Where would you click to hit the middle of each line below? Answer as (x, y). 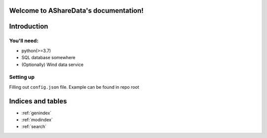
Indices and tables (38, 101)
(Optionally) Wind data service (52, 65)
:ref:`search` (34, 127)
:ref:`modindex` (37, 120)
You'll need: (24, 41)
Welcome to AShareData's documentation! (76, 11)
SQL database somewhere (48, 58)
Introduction (29, 26)
